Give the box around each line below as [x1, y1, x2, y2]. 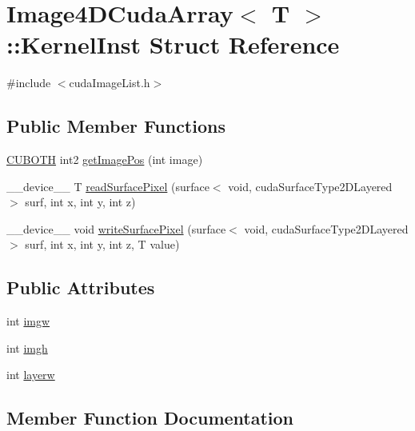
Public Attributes [6, 275, 155, 300]
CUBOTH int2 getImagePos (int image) [6, 151, 203, 168]
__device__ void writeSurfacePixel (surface [6, 220, 226, 237]
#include [6, 74, 51, 91]
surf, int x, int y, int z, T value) [25, 236, 180, 253]
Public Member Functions [6, 114, 225, 138]
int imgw [6, 313, 50, 329]
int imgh [6, 339, 48, 356]
